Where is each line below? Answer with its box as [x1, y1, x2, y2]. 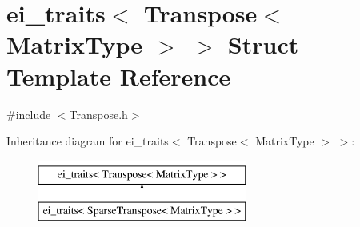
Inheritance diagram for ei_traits [6, 133, 169, 149]
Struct [227, 28, 299, 61]
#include [6, 106, 51, 122]
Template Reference [6, 59, 231, 92]
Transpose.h [69, 106, 128, 122]
